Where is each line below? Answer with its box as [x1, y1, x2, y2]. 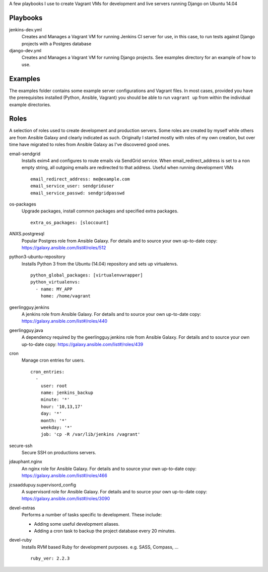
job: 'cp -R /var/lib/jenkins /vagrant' [40, 432, 141, 437]
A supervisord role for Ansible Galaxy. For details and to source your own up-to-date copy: [21, 489, 207, 495]
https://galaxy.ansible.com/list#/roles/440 [21, 318, 108, 324]
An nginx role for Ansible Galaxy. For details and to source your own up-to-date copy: [21, 466, 197, 472]
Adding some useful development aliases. [34, 521, 120, 527]
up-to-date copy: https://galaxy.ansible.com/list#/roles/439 [21, 341, 143, 347]
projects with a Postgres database [21, 40, 92, 47]
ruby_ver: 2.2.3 [30, 556, 70, 562]
